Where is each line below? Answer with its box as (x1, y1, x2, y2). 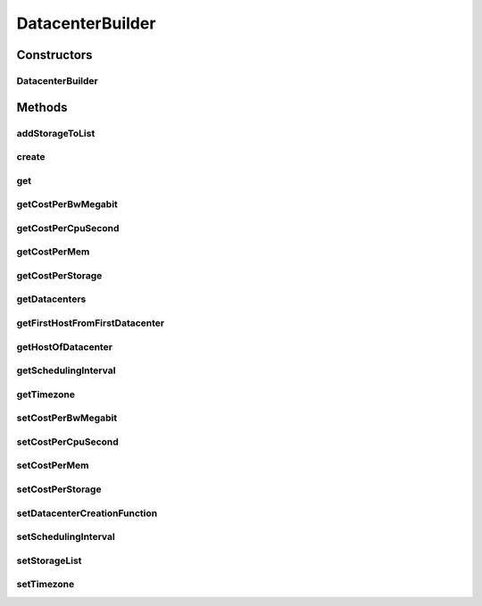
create (16, 151, 46, 163)
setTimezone (16, 578, 75, 591)
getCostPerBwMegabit (16, 198, 118, 211)
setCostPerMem (16, 460, 89, 472)
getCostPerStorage (16, 269, 103, 281)
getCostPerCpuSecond (16, 221, 120, 234)
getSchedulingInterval (16, 364, 116, 377)
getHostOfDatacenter (16, 340, 113, 353)
